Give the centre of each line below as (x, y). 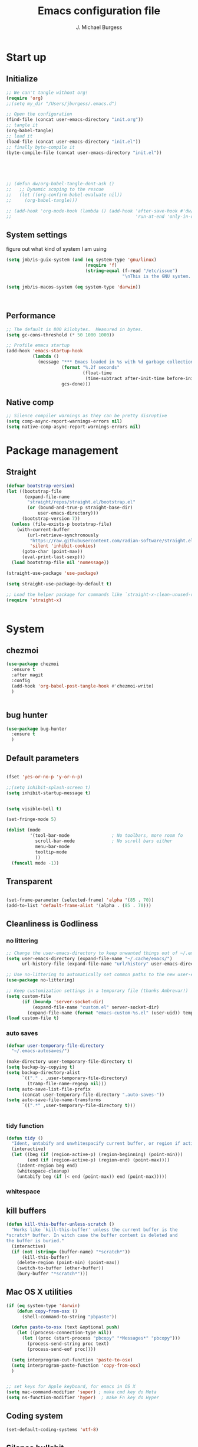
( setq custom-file (29, 996)
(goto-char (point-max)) (52, 552)
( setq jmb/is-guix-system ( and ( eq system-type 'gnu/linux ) (82, 260)
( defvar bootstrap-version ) (41, 486)
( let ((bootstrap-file (34, 491)
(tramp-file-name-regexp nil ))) (67, 1083)
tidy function (25, 1126)
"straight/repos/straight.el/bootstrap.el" (81, 502)
